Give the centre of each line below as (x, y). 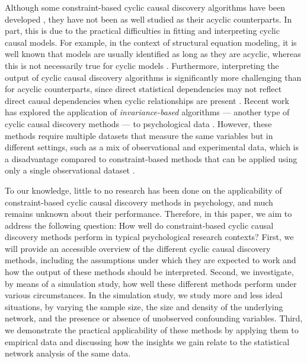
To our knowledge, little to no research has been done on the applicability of (143, 190)
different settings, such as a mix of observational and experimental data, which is (152, 147)
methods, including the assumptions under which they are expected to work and (151, 260)
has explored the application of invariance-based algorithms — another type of (147, 112)
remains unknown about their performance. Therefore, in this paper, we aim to (148, 214)
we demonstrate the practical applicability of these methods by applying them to (152, 330)
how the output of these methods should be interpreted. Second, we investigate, (149, 272)
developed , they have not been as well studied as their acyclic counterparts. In (148, 19)
